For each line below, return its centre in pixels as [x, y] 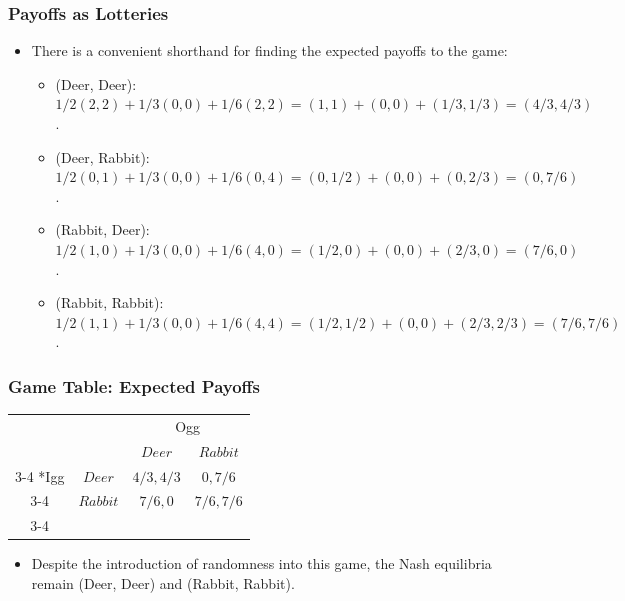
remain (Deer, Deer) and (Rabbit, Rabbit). [163, 582]
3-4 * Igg [40, 475]
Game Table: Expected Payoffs [134, 385]
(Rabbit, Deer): [102, 229]
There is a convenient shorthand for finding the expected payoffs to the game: [269, 50]
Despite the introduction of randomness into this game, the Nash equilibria [261, 563]
